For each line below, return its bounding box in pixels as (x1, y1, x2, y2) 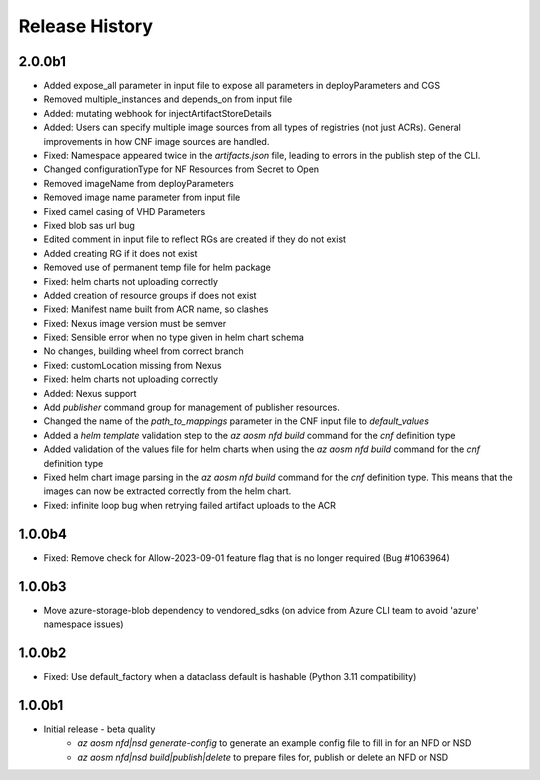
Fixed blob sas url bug (43, 219, 135, 231)
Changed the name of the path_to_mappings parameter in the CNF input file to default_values (43, 415, 430, 427)
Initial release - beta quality (43, 723, 156, 735)
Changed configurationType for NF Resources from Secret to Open (43, 163, 320, 175)
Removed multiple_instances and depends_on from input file (43, 93, 293, 105)
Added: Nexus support (43, 387, 137, 399)
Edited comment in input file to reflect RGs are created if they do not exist (43, 233, 347, 245)
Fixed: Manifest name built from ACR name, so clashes (43, 303, 269, 315)
